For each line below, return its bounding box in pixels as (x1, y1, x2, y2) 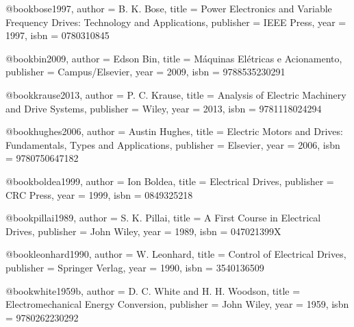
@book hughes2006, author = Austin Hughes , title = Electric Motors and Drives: (5, 124, 343, 138)
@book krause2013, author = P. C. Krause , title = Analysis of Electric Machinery (5, 87, 346, 101)
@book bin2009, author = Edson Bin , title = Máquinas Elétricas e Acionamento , (5, 51, 342, 65)
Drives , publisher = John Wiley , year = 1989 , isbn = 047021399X (5, 223, 281, 238)
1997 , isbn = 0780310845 (5, 28, 110, 43)
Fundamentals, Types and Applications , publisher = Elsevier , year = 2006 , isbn (5, 137, 340, 152)
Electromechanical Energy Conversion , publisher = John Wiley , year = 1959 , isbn (5, 297, 349, 311)
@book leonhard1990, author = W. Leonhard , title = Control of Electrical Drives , (5, 247, 346, 261)
